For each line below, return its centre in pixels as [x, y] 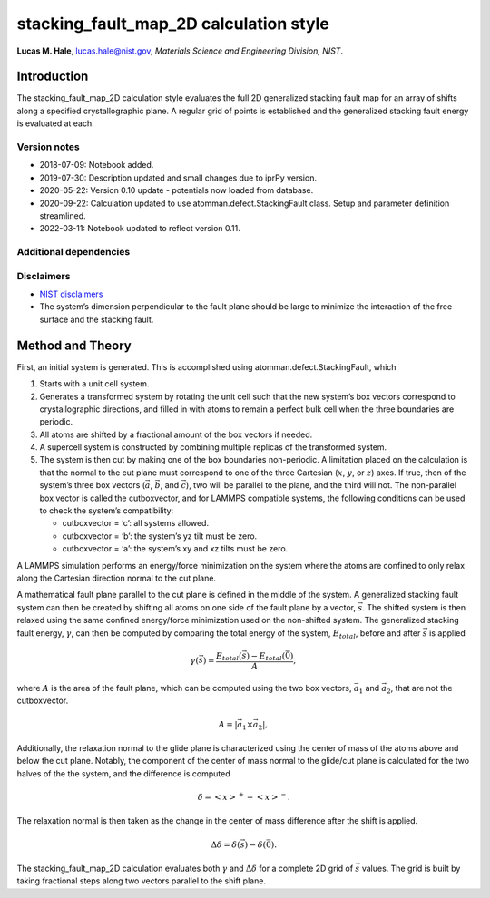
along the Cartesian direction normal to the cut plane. [117, 578]
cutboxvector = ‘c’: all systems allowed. [135, 523]
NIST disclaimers [71, 294]
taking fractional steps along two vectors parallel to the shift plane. [142, 881]
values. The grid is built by [411, 868]
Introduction [53, 77]
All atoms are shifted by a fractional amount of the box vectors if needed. [176, 434]
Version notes [49, 147]
